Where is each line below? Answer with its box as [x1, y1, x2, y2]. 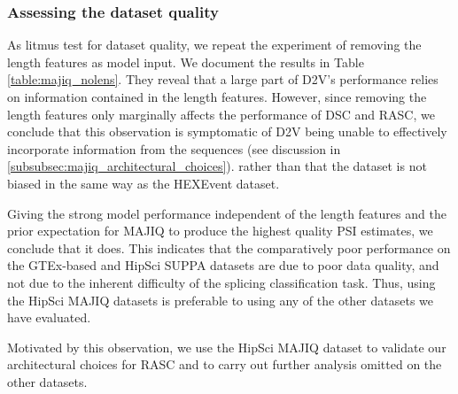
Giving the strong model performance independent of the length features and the [7, 204, 446, 222]
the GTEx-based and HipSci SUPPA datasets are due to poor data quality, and [7, 256, 439, 274]
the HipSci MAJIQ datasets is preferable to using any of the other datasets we [7, 290, 434, 309]
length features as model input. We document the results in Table [7, 52, 364, 71]
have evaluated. [7, 308, 91, 327]
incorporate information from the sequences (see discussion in [7, 139, 341, 158]
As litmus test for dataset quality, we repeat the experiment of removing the [7, 35, 422, 54]
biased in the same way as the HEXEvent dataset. [7, 174, 280, 192]
